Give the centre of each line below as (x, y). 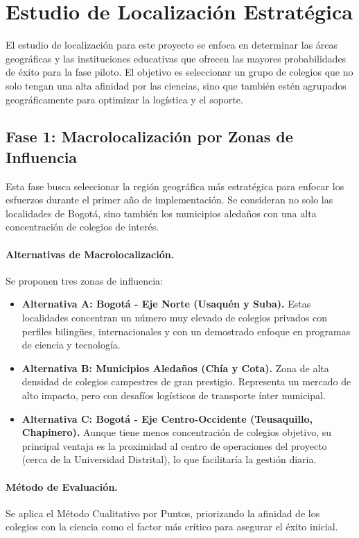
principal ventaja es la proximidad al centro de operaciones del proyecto (174, 445)
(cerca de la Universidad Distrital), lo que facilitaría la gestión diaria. (169, 459)
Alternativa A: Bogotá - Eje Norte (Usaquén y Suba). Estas (166, 304)
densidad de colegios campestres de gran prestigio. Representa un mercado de (186, 381)
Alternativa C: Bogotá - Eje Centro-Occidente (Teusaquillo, (167, 418)
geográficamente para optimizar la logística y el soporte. (124, 99)
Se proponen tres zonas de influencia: (84, 280)
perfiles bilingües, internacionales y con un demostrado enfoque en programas (186, 331)
